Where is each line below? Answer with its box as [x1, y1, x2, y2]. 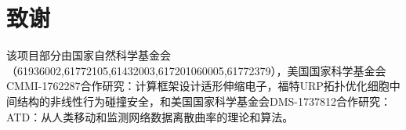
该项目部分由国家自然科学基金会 [6, 47, 171, 63]
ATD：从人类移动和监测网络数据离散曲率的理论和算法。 [6, 108, 294, 125]
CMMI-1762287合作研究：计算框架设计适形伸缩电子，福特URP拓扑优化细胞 [6, 78, 390, 94]
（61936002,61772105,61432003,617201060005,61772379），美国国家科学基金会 [6, 62, 386, 78]
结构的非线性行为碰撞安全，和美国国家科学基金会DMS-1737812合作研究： [16, 92, 391, 109]
